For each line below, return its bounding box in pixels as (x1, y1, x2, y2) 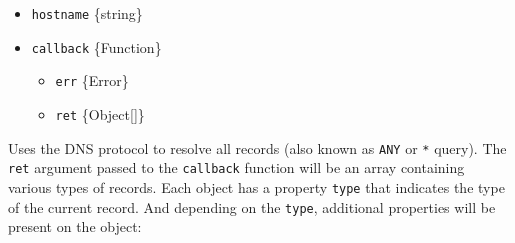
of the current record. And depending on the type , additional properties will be (8, 196, 496, 217)
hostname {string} (31, 3, 143, 23)
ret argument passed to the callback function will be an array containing (8, 157, 465, 178)
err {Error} (55, 70, 129, 91)
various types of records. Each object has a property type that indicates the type (8, 176, 505, 197)
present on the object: (8, 216, 142, 237)
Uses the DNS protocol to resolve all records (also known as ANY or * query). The (8, 137, 507, 158)
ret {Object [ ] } (55, 103, 145, 124)
